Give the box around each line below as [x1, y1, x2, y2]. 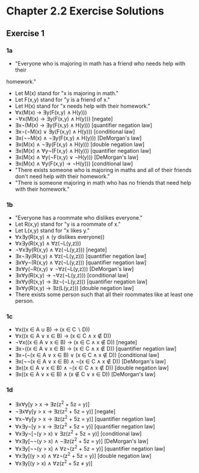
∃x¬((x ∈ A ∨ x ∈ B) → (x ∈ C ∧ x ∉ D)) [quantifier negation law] [14, 345, 177, 353]
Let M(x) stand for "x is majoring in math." [14, 89, 119, 97]
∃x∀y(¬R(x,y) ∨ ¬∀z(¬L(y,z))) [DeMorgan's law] [14, 265, 134, 273]
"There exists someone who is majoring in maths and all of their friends [14, 166, 192, 173]
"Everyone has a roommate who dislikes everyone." [14, 214, 143, 221]
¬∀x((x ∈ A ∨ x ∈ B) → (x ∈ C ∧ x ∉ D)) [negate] [14, 339, 137, 346]
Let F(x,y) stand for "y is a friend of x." [14, 96, 110, 103]
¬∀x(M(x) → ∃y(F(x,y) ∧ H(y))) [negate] [14, 115, 113, 122]
